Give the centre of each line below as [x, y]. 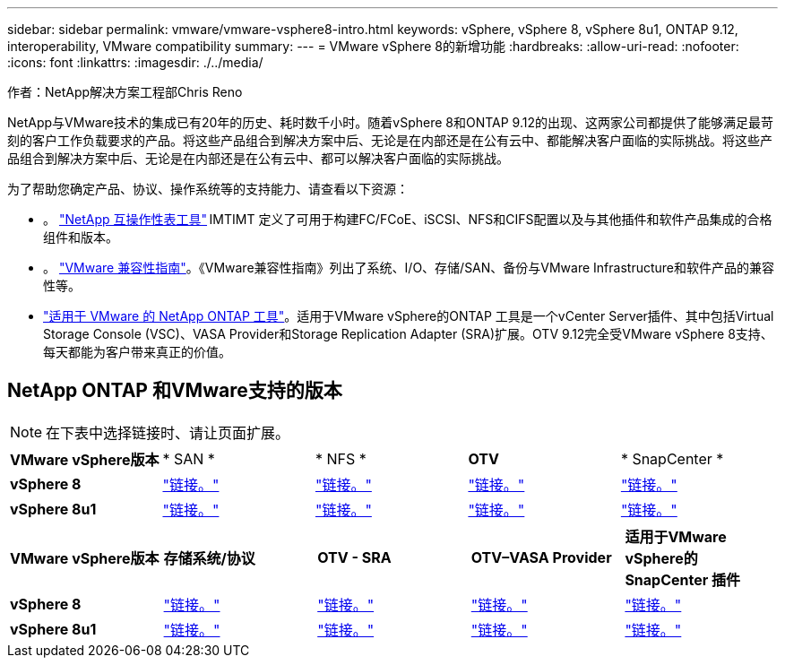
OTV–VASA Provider [541, 557]
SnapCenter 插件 [683, 579]
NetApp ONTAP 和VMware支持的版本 [175, 391]
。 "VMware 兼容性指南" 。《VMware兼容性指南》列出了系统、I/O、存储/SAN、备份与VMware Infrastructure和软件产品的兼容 [409, 268]
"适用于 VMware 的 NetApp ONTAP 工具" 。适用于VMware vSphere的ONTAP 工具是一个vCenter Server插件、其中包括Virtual [409, 316]
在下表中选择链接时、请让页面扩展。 [168, 432]
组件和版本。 [81, 237]
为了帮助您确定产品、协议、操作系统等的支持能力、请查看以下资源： [208, 189]
